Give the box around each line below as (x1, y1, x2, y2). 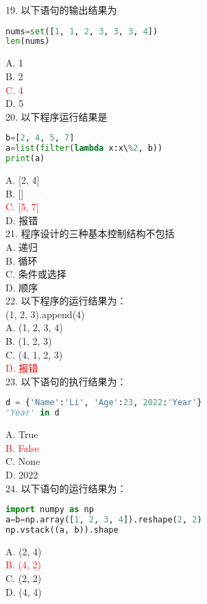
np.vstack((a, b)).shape (5, 524, 119, 535)
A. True (5, 427, 38, 442)
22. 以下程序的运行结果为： (5, 293, 127, 308)
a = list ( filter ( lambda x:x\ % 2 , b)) (5, 143, 163, 154)
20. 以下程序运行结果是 (5, 109, 108, 123)
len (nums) (5, 36, 50, 47)
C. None (5, 454, 40, 468)
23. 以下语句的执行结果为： (5, 374, 127, 388)
